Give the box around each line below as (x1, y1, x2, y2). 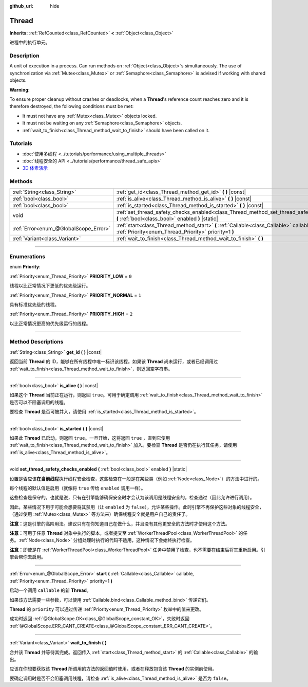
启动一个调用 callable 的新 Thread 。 (9, 587, 92, 593)
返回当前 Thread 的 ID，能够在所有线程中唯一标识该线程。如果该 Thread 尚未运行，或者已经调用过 (9, 358, 218, 365)
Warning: (9, 86, 30, 93)
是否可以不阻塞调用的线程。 (9, 399, 68, 405)
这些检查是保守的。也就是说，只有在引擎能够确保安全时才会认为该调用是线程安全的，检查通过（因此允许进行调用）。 (9, 494, 255, 501)
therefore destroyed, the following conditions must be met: (9, 103, 134, 110)
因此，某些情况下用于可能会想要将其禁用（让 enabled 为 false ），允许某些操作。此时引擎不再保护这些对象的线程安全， (9, 504, 264, 510)
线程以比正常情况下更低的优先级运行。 (9, 283, 91, 289)
